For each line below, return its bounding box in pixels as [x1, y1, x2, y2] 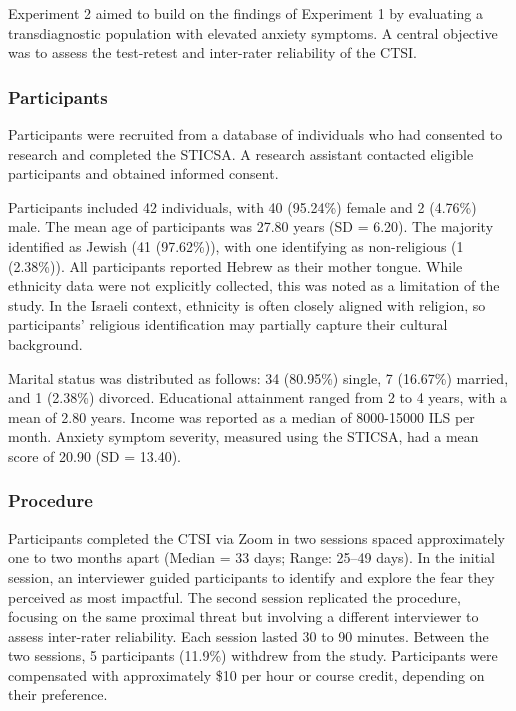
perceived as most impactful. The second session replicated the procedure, [8, 586, 461, 607]
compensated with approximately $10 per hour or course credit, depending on [8, 664, 485, 685]
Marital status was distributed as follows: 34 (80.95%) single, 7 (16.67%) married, [8, 367, 509, 388]
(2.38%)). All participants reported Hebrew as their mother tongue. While [8, 255, 463, 276]
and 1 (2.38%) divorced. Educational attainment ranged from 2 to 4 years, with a [8, 387, 507, 408]
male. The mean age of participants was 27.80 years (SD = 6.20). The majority [8, 216, 494, 237]
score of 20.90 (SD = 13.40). [8, 445, 181, 466]
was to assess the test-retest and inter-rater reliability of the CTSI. [8, 42, 418, 63]
